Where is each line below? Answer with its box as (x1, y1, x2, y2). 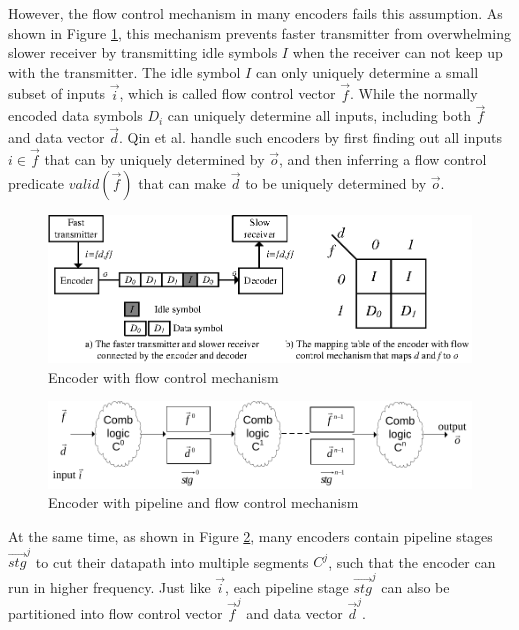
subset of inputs (8, 83, 106, 104)
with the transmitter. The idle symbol (8, 61, 241, 82)
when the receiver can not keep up (292, 42, 503, 63)
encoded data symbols (8, 105, 143, 126)
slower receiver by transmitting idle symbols (8, 42, 278, 63)
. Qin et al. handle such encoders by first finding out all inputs (118, 127, 503, 148)
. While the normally (349, 83, 478, 104)
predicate (8, 172, 65, 193)
